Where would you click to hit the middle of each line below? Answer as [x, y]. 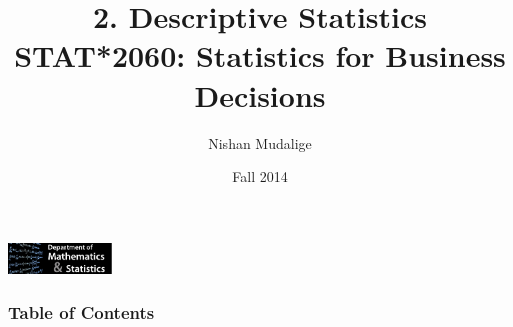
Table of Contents [81, 312]
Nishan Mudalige [260, 142]
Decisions [260, 94]
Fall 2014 [260, 176]
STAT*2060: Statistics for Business [260, 55]
